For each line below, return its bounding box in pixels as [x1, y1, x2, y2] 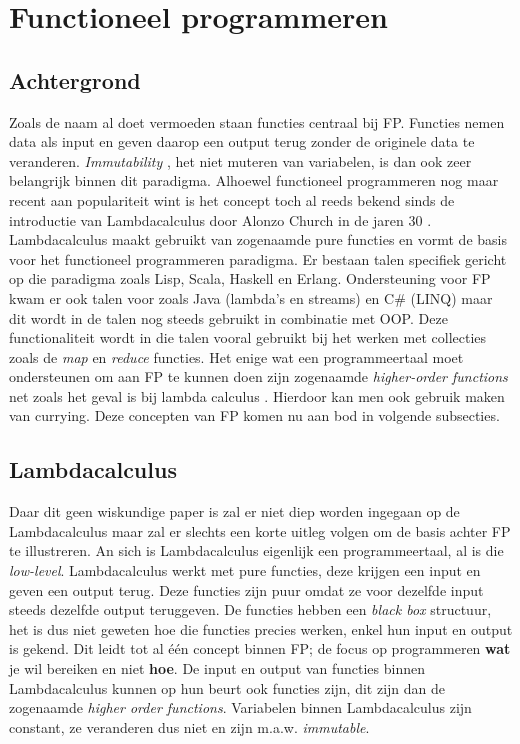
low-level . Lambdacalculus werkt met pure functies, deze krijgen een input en [9, 560, 481, 581]
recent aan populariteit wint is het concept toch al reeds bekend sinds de [9, 189, 455, 210]
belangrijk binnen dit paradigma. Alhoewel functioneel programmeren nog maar [9, 170, 499, 191]
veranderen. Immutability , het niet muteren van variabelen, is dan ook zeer [9, 150, 472, 171]
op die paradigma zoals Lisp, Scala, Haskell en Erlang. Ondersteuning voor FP [9, 268, 491, 289]
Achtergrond [9, 64, 141, 95]
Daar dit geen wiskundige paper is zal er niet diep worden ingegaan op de [9, 501, 460, 522]
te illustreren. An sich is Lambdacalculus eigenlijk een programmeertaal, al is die [9, 540, 504, 561]
